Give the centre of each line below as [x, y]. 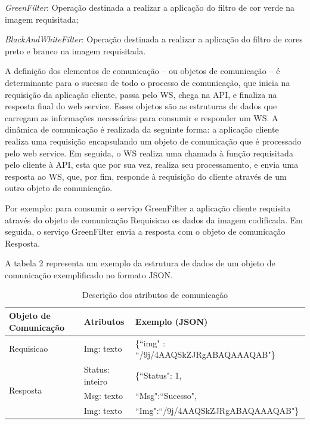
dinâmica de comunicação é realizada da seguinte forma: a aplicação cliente [142, 129]
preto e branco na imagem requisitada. [75, 50]
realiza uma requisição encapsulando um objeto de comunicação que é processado [153, 141]
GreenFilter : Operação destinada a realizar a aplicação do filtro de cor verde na [150, 7]
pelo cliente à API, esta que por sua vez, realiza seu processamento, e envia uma [152, 165]
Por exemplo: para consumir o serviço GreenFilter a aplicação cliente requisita [148, 208]
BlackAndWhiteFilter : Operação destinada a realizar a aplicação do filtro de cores [154, 39]
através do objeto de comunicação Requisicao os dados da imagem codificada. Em [154, 219]
